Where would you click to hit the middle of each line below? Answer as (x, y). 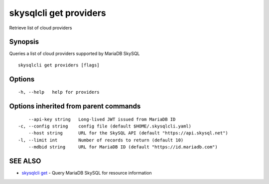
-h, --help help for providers (59, 92)
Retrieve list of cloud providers (41, 28)
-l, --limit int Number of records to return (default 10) (101, 140)
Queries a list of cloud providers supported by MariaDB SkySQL (74, 54)
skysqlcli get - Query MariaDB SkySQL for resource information (87, 173)
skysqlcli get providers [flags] (59, 65)
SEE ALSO (25, 161)
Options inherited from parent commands (75, 106)
